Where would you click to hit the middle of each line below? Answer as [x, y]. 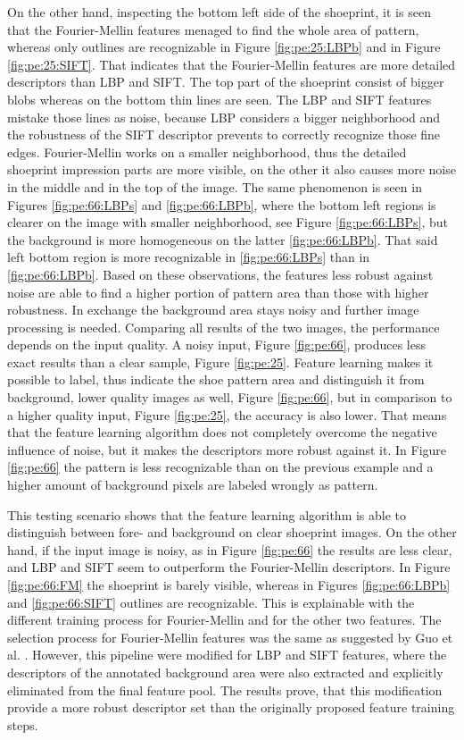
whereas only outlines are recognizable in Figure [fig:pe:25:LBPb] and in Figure [224, 47]
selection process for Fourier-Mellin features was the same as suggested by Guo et [230, 637]
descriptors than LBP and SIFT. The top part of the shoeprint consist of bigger [226, 82]
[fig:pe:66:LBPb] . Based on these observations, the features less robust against [220, 274]
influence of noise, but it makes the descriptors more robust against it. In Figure [227, 449]
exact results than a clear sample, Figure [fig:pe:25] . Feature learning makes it [220, 362]
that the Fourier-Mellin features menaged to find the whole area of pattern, [213, 29]
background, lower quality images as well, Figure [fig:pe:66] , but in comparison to [230, 397]
